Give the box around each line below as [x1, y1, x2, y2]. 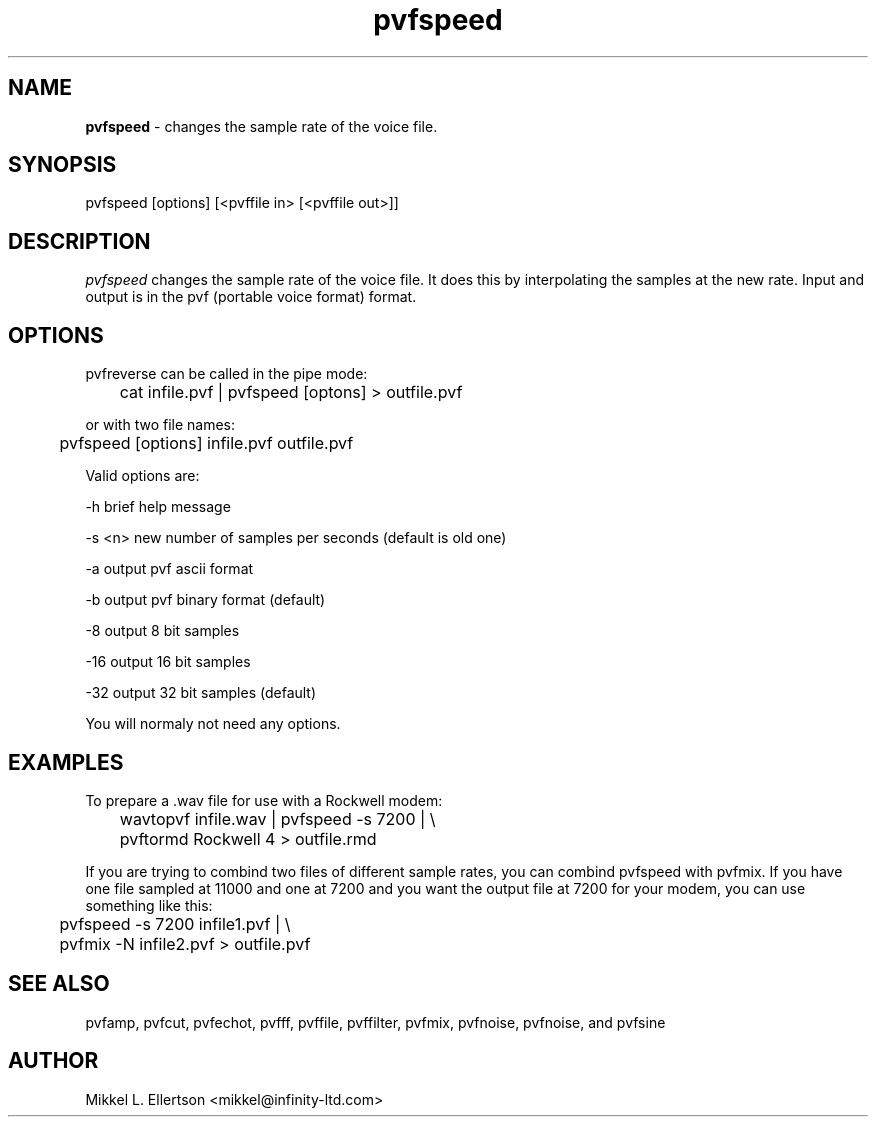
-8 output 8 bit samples [85, 622, 240, 640]
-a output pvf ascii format [85, 560, 254, 578]
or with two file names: [85, 416, 236, 434]
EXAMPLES [8, 749, 124, 775]
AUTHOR [8, 1048, 99, 1074]
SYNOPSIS [8, 152, 117, 178]
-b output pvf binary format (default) [85, 591, 326, 609]
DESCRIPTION [8, 228, 151, 254]
